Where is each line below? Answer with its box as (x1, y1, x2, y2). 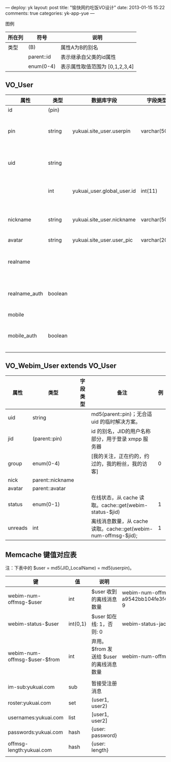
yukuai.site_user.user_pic (72, 236, 133, 243)
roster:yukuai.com (8, 699, 51, 706)
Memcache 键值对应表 (5, 550, 77, 560)
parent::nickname (32, 476, 74, 484)
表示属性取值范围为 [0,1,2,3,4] (60, 63, 134, 70)
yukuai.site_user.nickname (72, 216, 136, 223)
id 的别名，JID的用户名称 (91, 427, 151, 435)
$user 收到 (91, 588, 117, 595)
